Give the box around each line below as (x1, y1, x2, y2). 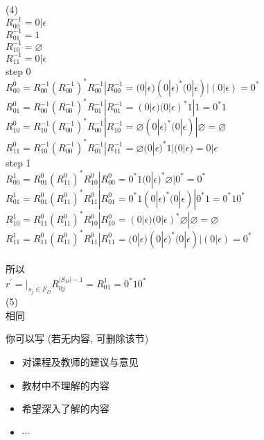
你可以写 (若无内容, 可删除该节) (6, 331, 149, 346)
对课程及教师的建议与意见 (21, 354, 139, 369)
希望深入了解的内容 (21, 401, 109, 416)
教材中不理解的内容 (21, 378, 109, 392)
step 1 (6, 155, 31, 169)
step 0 (6, 63, 31, 78)
